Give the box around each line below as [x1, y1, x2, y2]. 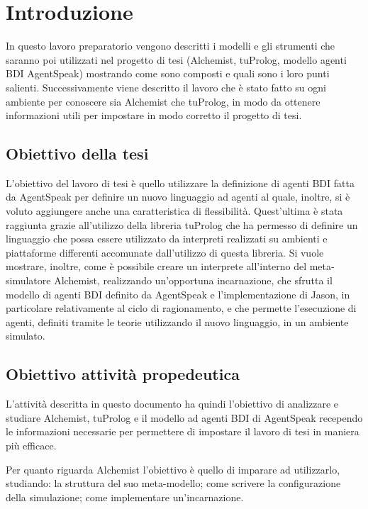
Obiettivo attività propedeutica [6, 363, 240, 385]
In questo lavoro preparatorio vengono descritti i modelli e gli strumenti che [6, 38, 335, 53]
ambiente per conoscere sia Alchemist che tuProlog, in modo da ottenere [6, 94, 320, 108]
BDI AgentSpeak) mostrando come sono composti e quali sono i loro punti [6, 66, 330, 81]
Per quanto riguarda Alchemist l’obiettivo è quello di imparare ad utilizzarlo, [6, 462, 340, 476]
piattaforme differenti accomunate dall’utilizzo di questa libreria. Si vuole [6, 245, 324, 259]
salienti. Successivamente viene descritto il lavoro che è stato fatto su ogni [6, 79, 326, 94]
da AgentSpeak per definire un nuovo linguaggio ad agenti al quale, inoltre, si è [6, 189, 350, 204]
